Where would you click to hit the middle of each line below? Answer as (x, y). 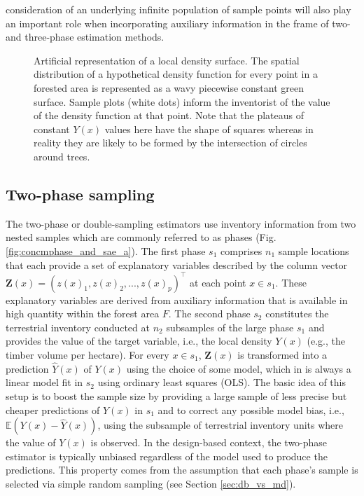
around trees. (62, 156)
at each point (218, 282)
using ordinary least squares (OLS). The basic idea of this (222, 382)
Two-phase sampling (80, 194)
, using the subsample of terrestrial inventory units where (220, 425)
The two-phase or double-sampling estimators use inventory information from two (181, 223)
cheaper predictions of (53, 409)
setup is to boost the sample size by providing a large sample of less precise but (176, 395)
